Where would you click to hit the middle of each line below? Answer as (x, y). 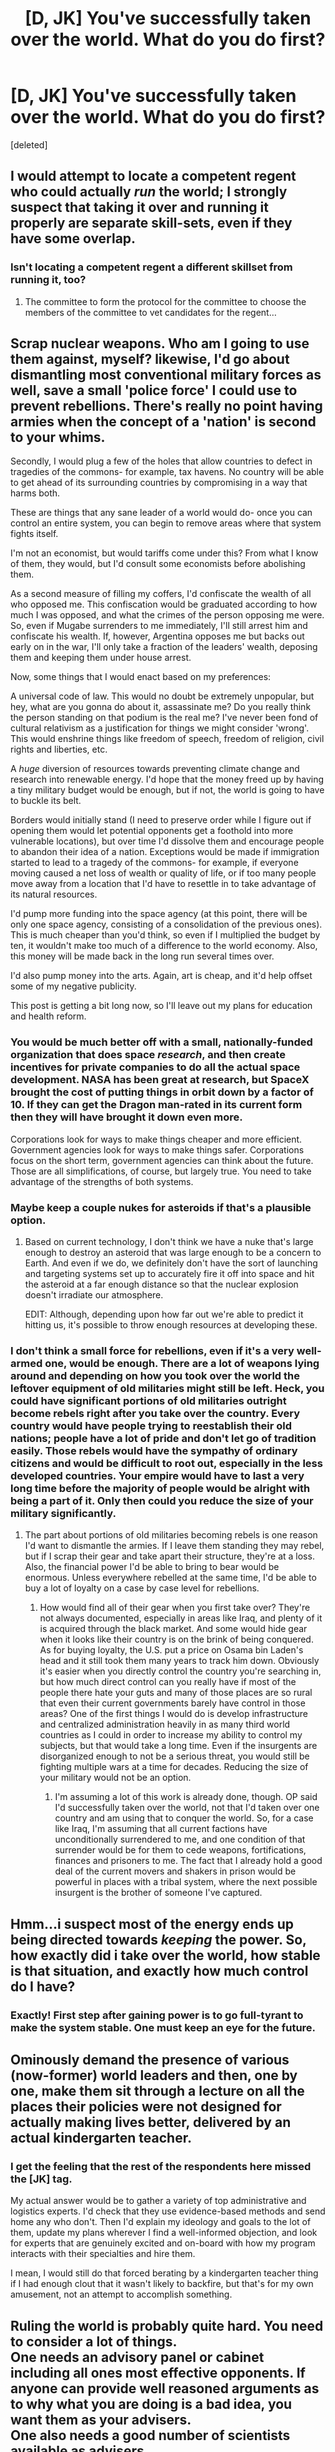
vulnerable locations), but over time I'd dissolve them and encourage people (167, 841)
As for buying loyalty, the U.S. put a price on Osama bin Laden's (171, 1650)
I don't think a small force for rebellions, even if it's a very (152, 1350)
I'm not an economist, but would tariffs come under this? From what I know (164, 553)
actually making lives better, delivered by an (151, 2122)
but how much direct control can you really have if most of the (168, 1682)
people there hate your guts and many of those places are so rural (176, 1693)
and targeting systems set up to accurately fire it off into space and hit (169, 1274)
